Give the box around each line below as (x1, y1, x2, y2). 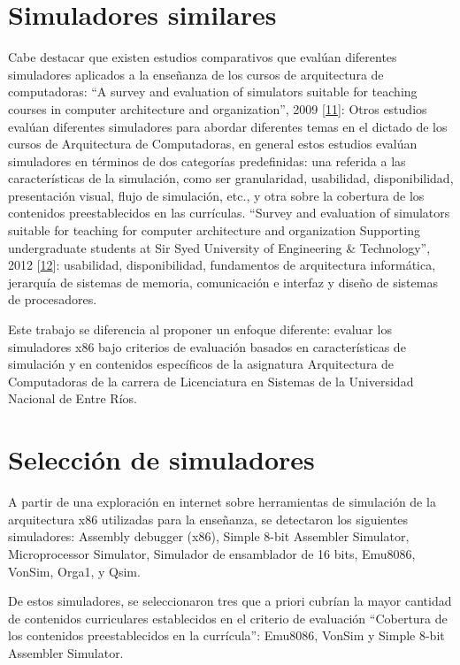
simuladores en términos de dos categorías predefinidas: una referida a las (8, 151, 406, 170)
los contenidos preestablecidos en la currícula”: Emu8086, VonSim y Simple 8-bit (8, 626, 445, 645)
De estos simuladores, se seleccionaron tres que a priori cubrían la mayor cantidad (8, 592, 452, 610)
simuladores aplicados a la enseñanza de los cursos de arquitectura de (8, 65, 384, 83)
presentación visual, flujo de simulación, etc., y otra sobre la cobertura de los (8, 186, 425, 204)
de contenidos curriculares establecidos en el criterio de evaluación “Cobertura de (8, 608, 448, 627)
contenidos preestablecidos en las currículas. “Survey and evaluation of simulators (8, 203, 450, 222)
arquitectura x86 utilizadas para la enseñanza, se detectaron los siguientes (8, 509, 409, 528)
